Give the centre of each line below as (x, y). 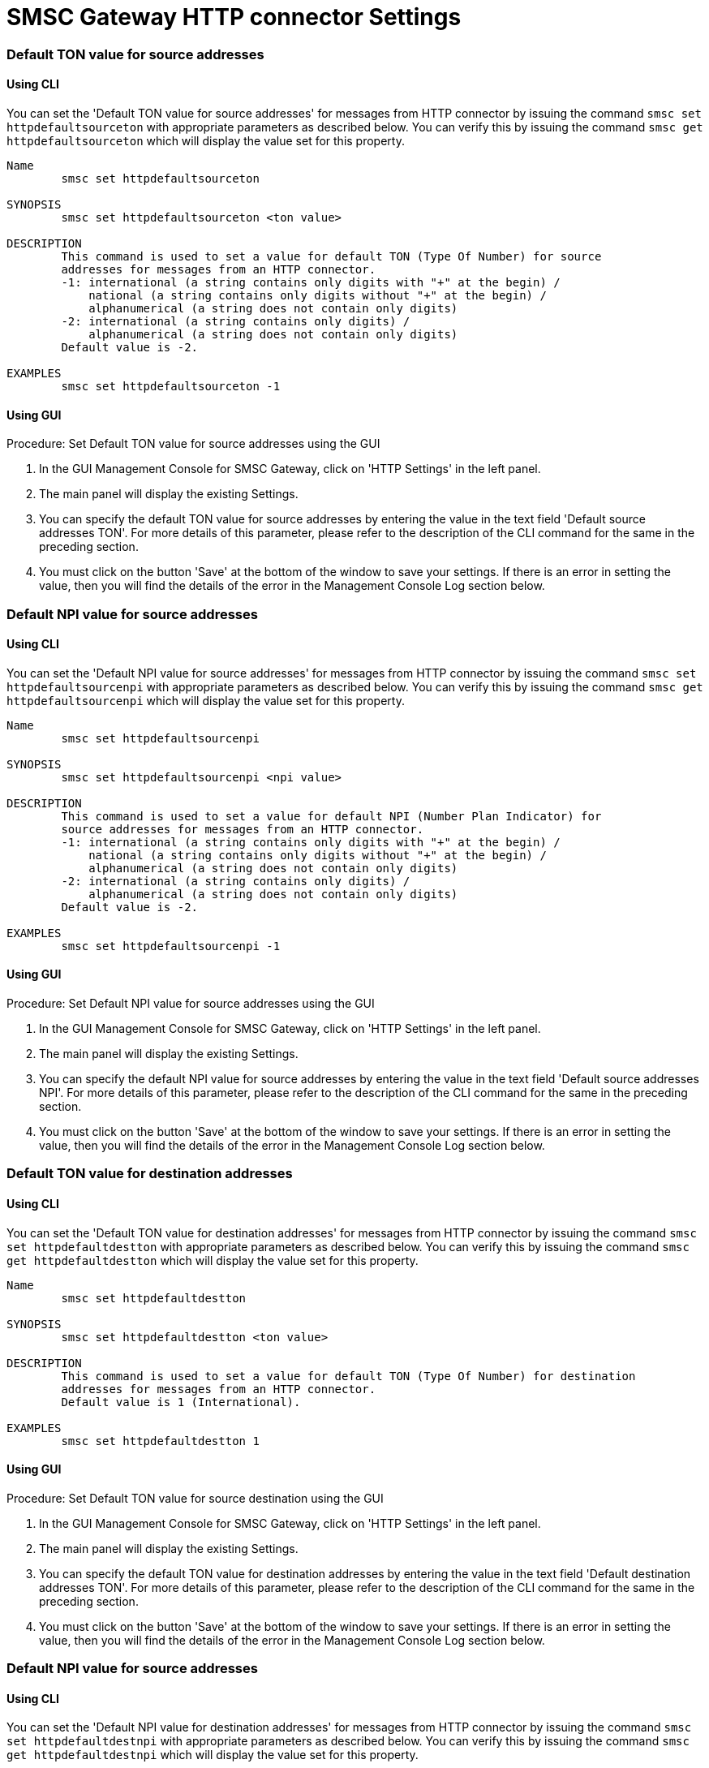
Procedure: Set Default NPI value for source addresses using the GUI (191, 1003)
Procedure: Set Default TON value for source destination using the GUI (195, 1498)
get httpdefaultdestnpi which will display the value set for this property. (213, 1755)
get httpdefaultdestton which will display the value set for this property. (213, 1260)
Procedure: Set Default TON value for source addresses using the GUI (193, 444)
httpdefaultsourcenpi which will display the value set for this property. (206, 700)
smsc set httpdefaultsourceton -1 (171, 386)
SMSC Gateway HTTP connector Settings (234, 17)
